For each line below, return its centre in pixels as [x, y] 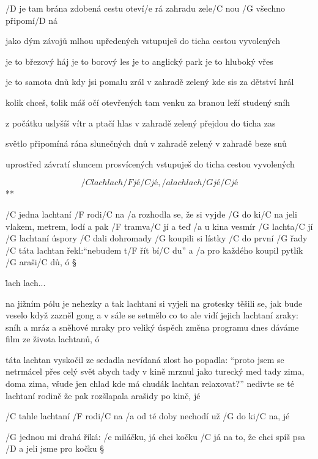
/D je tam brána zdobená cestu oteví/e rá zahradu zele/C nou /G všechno [146, 8]
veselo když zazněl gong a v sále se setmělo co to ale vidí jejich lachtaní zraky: [152, 315]
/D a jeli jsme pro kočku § [55, 448]
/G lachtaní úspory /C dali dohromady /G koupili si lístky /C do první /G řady [157, 238]
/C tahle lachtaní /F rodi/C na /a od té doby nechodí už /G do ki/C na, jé [148, 416]
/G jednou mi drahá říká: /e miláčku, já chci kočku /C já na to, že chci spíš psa [155, 436]
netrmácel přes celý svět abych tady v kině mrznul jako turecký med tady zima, [155, 371]
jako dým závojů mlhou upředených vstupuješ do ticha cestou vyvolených [143, 41]
